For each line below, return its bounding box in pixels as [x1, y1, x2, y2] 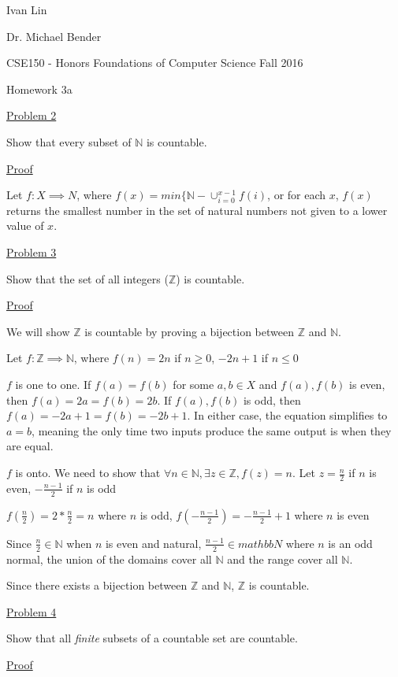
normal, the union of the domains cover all [6, 550, 212, 567]
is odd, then [243, 391, 301, 408]
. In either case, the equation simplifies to [187, 407, 388, 424]
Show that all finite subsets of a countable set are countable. [6, 630, 298, 646]
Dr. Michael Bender [6, 28, 102, 44]
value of [6, 217, 44, 234]
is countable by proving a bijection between [84, 323, 294, 339]
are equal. [6, 438, 54, 454]
